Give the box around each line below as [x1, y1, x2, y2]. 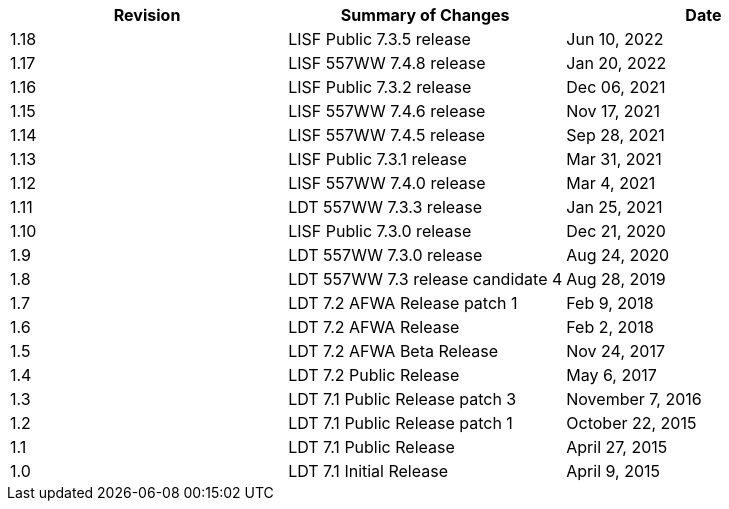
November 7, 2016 [566, 389, 702, 409]
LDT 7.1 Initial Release [288, 461, 448, 481]
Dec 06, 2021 [566, 77, 666, 97]
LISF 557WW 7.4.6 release [288, 101, 486, 121]
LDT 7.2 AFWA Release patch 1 [288, 293, 518, 313]
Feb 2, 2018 [566, 317, 654, 337]
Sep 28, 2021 [566, 125, 665, 145]
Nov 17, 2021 [566, 101, 660, 121]
